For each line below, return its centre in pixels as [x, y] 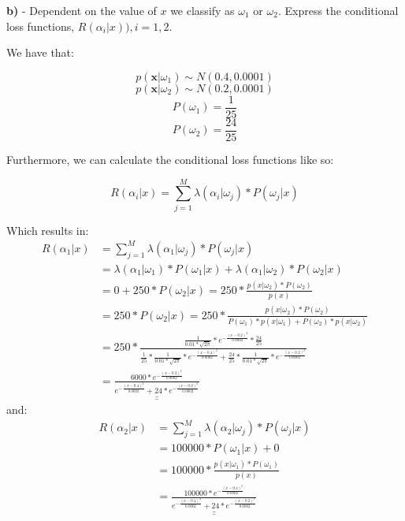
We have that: [40, 52]
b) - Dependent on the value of [82, 10]
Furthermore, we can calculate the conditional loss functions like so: [170, 159]
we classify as [202, 10]
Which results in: [48, 230]
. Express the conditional [338, 10]
